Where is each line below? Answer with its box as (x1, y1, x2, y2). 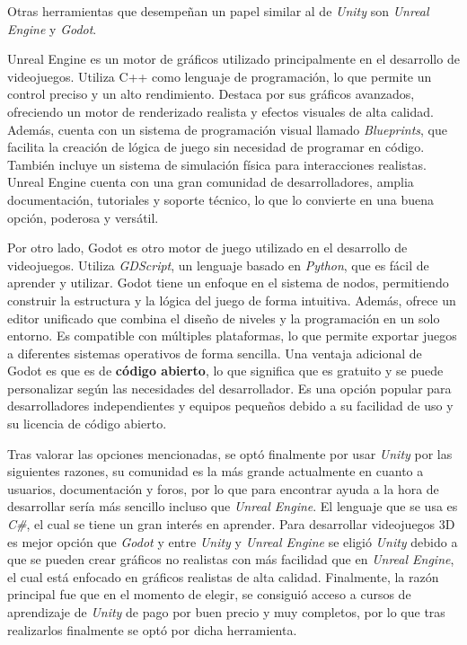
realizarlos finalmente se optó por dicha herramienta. (7, 620, 297, 639)
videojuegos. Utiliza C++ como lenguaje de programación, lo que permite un (7, 66, 432, 85)
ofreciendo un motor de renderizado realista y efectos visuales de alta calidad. (7, 102, 434, 120)
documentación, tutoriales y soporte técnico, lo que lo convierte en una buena (7, 190, 435, 208)
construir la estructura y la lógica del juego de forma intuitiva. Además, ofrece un (7, 290, 456, 309)
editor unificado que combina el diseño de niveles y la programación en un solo (7, 308, 440, 327)
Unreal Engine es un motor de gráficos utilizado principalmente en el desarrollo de (7, 49, 460, 68)
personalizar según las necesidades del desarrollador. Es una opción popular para (7, 378, 452, 397)
